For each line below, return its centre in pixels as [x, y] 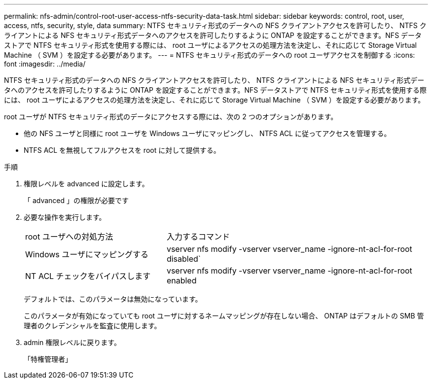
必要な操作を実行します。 [65, 217]
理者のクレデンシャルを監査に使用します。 [92, 326]
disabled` [183, 259]
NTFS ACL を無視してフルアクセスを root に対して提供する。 [122, 150]
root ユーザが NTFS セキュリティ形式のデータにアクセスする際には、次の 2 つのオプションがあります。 [171, 117]
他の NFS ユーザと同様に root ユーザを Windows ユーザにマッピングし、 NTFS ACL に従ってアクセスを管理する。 [207, 133]
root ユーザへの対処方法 [69, 237]
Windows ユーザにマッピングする [87, 254]
